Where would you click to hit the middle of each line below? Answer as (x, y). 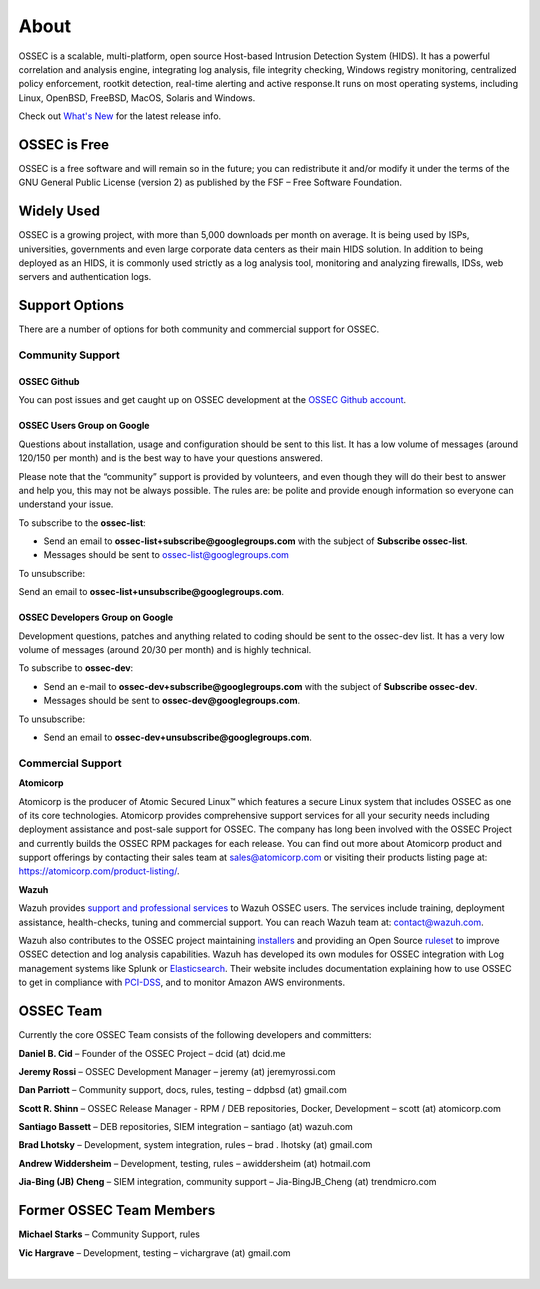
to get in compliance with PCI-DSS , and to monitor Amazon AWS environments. (181, 982)
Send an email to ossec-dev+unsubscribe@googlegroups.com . (177, 737)
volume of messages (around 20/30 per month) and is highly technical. (165, 650)
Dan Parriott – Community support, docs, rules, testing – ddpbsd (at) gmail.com (182, 1090)
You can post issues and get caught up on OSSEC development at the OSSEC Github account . (212, 400)
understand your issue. (66, 504)
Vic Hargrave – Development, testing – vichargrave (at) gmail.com (154, 1252)
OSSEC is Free (64, 144)
